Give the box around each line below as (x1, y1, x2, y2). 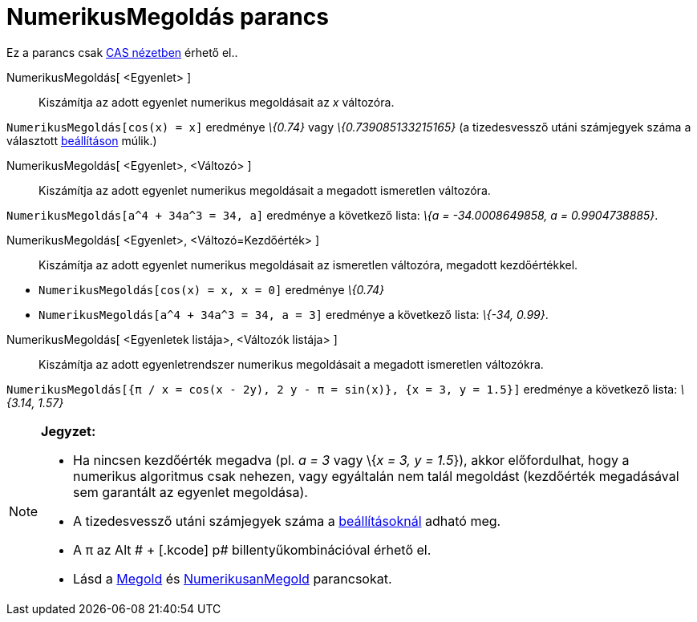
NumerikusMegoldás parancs (6, 3, 329, 30)
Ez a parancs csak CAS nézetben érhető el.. (6, 45, 238, 59)
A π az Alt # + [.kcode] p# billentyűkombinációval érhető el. (73, 541, 432, 558)
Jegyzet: (41, 422, 96, 439)
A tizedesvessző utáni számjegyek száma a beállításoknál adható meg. (73, 512, 501, 529)
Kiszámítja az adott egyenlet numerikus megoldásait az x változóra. (38, 95, 395, 109)
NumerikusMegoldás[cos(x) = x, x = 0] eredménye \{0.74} (38, 282, 384, 297)
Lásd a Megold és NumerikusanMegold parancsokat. (73, 570, 392, 587)
